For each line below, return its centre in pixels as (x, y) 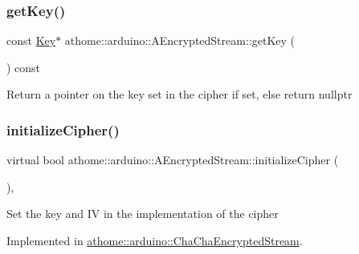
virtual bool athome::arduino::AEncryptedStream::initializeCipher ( (173, 160)
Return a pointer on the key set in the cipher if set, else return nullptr (179, 94)
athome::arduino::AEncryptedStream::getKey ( (179, 40)
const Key (31, 40)
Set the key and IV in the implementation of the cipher (143, 214)
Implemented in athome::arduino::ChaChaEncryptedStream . (155, 240)
